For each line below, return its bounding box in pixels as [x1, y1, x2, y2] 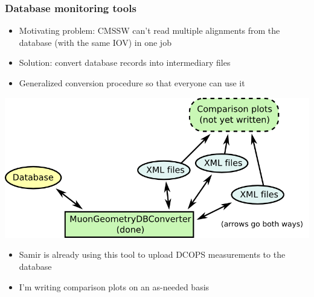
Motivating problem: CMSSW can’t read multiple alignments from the [19, 24, 280, 37]
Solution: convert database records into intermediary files [19, 56, 231, 69]
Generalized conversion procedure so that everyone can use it [19, 77, 245, 89]
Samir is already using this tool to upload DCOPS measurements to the [19, 248, 286, 261]
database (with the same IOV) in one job [19, 36, 171, 48]
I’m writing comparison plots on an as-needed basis [19, 280, 210, 293]
